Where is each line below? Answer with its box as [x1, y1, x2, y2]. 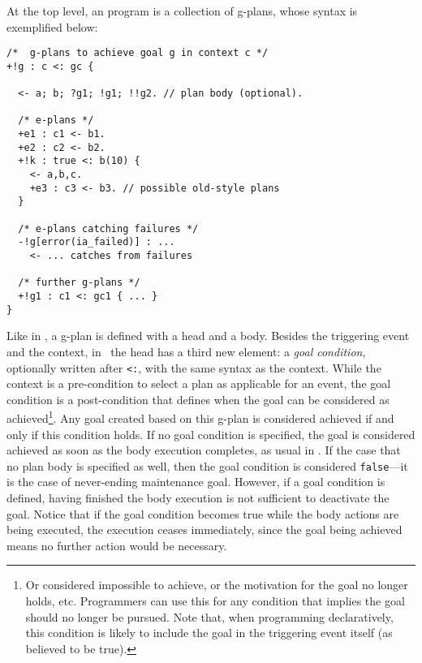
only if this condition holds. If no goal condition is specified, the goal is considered [6, 425, 416, 442]
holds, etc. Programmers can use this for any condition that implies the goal [25, 592, 405, 609]
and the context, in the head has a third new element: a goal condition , [6, 342, 366, 359]
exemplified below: [6, 18, 98, 35]
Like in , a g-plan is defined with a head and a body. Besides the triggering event [6, 327, 410, 344]
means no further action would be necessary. [6, 536, 227, 553]
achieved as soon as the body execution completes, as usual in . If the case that [6, 441, 401, 459]
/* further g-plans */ [18, 277, 140, 289]
